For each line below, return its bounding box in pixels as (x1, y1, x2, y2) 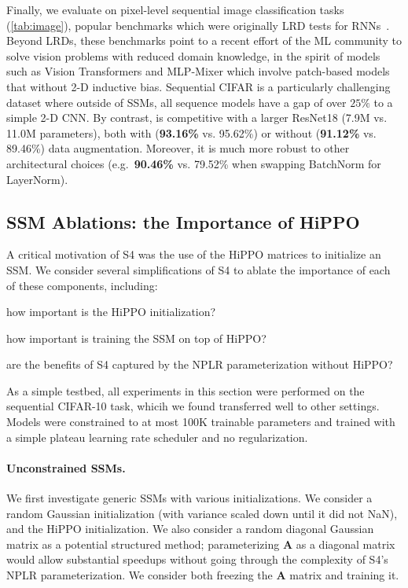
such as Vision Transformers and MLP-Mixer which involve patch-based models (6, 63, 390, 79)
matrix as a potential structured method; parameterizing (6, 535, 280, 552)
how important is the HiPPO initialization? (6, 303, 216, 320)
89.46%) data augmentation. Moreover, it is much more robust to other (6, 140, 350, 156)
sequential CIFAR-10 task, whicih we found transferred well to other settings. (6, 398, 380, 414)
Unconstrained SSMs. (6, 459, 126, 476)
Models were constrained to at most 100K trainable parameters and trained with (6, 413, 395, 430)
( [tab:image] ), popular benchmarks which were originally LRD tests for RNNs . (6, 17, 390, 33)
